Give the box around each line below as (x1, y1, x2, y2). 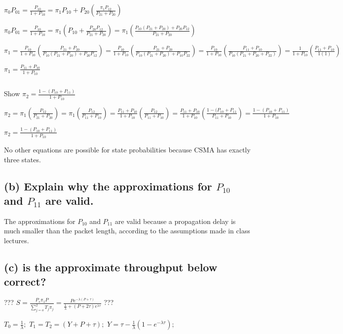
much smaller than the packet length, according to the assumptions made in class (4, 225, 250, 236)
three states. (4, 154, 41, 164)
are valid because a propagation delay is (114, 216, 236, 226)
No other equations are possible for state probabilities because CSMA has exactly (4, 145, 251, 155)
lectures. (4, 235, 29, 246)
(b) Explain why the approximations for (4, 178, 212, 193)
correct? (4, 274, 46, 289)
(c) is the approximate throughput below (4, 260, 218, 274)
